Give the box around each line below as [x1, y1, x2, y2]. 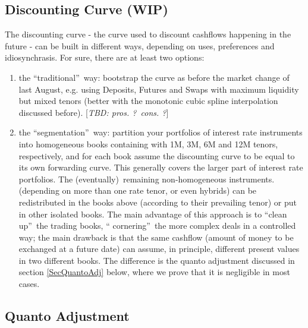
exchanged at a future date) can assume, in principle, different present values [18, 242, 300, 255]
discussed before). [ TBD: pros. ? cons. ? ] [18, 106, 169, 118]
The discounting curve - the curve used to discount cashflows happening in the [5, 28, 291, 40]
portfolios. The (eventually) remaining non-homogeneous [18, 172, 227, 185]
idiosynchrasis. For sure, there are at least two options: [5, 51, 205, 64]
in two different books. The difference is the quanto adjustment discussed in [18, 254, 295, 266]
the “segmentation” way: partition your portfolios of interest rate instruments [18, 126, 303, 138]
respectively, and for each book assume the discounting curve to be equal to [18, 149, 295, 162]
